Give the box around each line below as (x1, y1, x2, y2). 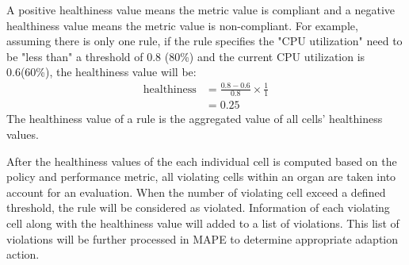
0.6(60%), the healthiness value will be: (6, 63, 197, 80)
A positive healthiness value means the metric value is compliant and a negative (6, 2, 395, 17)
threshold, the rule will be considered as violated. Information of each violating (6, 199, 390, 216)
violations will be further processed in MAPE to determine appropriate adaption (6, 230, 399, 247)
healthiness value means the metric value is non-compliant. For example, (6, 17, 358, 33)
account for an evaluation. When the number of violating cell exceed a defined (6, 183, 386, 200)
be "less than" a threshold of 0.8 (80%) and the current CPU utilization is (6, 48, 365, 64)
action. (6, 246, 40, 263)
